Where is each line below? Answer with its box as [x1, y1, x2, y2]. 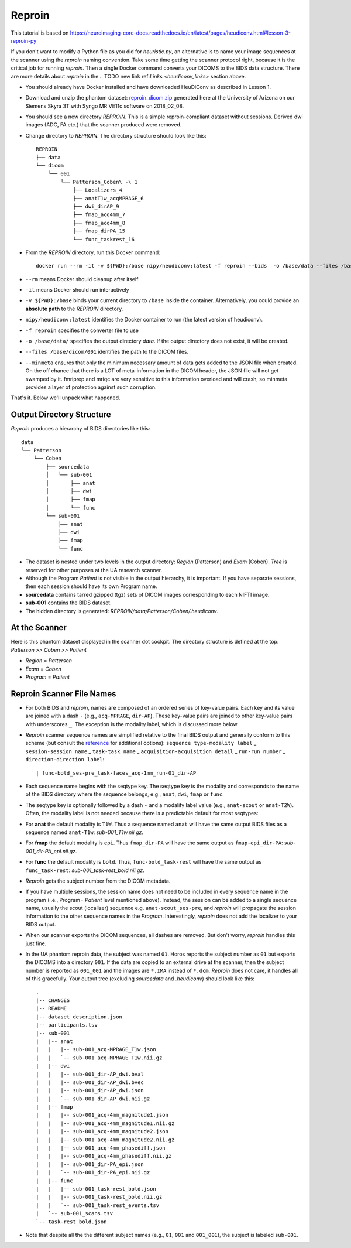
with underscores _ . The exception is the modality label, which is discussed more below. [25, 720, 239, 727]
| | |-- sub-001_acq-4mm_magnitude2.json [36, 1128, 169, 1135]
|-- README [36, 1005, 67, 1012]
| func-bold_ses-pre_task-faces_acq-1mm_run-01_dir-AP [36, 770, 197, 776]
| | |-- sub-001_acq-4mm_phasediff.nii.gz [36, 1153, 172, 1160]
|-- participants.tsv [36, 1022, 98, 1028]
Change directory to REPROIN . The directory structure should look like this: [25, 132, 207, 139]
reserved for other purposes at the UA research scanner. [25, 566, 163, 573]
